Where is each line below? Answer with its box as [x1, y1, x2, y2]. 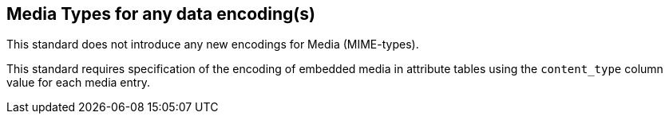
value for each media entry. [6, 75, 151, 90]
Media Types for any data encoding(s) [6, 4, 315, 24]
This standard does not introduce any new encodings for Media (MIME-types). [6, 37, 419, 52]
